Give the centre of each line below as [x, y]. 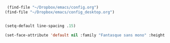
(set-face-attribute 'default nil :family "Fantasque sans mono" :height [85, 35]
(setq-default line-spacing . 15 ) [40, 26]
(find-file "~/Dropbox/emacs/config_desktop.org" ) [60, 12]
